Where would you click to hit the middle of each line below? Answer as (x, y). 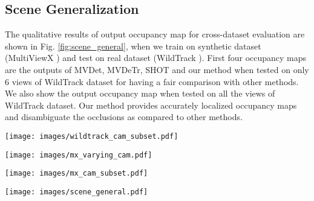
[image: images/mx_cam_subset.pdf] (77, 174)
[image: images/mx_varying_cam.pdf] (79, 155)
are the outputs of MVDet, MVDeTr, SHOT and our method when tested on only (157, 69)
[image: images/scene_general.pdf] (77, 192)
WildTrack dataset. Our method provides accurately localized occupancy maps (151, 105)
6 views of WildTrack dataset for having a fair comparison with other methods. (152, 81)
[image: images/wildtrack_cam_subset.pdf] (92, 136)
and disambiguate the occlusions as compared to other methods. (124, 117)
